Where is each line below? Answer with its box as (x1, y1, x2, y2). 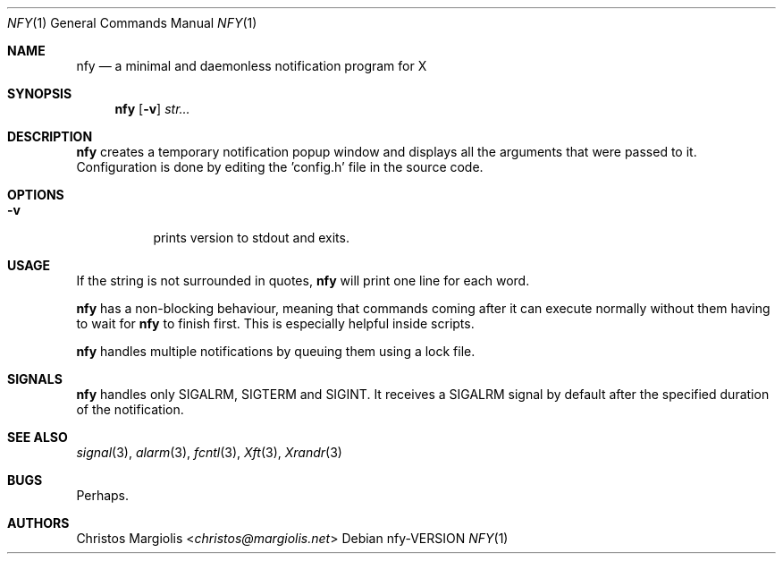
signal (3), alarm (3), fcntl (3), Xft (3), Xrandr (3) (76, 445, 342, 460)
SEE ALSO (7, 429, 68, 445)
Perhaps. (76, 488, 130, 503)
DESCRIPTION (7, 129, 93, 144)
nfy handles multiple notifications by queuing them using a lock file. (76, 344, 476, 359)
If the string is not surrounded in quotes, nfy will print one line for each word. (76, 273, 530, 288)
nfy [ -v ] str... (114, 101, 190, 116)
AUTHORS (7, 515, 70, 531)
